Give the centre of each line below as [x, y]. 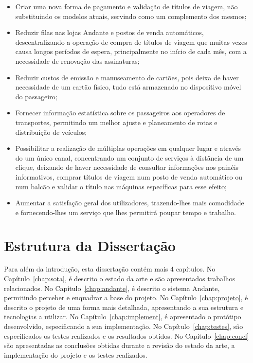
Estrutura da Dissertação [90, 245]
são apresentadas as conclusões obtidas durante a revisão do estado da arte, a [119, 345]
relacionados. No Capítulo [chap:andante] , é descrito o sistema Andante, [112, 288]
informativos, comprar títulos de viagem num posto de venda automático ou [129, 176]
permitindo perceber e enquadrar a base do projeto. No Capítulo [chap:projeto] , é [126, 298]
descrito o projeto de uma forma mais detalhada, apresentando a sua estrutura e [124, 307]
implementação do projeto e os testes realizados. [76, 354]
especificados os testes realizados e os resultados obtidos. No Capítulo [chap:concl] [126, 336]
